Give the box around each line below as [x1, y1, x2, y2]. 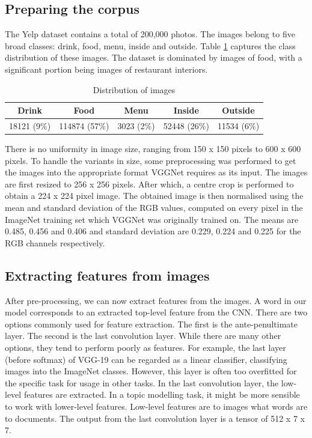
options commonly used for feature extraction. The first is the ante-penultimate [5, 317, 298, 330]
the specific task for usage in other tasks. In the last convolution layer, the [5, 376, 279, 389]
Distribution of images [93, 83, 176, 96]
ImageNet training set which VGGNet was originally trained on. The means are [5, 213, 299, 225]
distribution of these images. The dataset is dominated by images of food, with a [5, 51, 302, 64]
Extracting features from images [5, 266, 210, 284]
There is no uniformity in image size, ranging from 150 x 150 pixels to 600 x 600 [5, 142, 301, 155]
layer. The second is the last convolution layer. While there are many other [5, 329, 281, 342]
